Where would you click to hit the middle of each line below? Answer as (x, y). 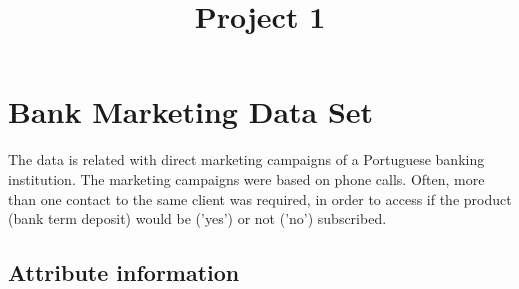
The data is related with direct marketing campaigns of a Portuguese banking (246, 159)
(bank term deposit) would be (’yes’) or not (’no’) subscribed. (197, 218)
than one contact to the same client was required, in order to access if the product (260, 198)
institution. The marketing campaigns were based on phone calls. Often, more (246, 178)
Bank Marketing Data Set (191, 111)
